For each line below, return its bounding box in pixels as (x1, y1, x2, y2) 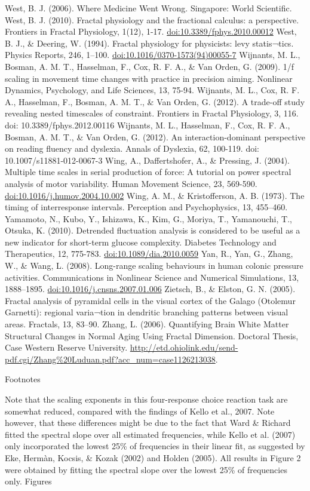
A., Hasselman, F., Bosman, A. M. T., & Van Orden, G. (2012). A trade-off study (5, 95, 305, 108)
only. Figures (5, 475, 52, 487)
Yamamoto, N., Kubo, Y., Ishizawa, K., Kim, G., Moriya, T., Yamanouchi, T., (5, 212, 292, 225)
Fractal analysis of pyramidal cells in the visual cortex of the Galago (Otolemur (5, 294, 296, 306)
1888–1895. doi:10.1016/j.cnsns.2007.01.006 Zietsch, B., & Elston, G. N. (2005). (5, 283, 296, 295)
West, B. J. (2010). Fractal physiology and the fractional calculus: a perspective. (5, 13, 299, 26)
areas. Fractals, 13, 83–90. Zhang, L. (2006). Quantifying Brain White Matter (5, 318, 289, 330)
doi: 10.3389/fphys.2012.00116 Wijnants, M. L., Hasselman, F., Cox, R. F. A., (5, 118, 290, 131)
